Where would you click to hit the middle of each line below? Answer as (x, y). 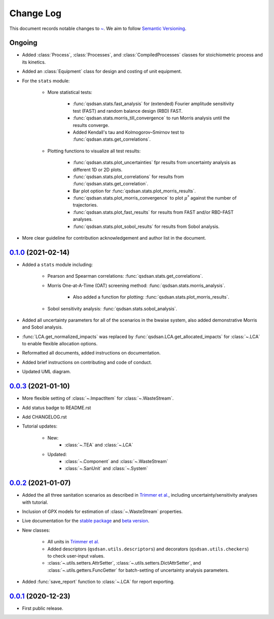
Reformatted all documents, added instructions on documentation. (91, 353)
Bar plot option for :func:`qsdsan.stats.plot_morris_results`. (134, 191)
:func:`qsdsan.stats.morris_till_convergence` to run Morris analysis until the (151, 118)
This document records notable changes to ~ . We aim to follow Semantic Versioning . (98, 28)
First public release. (43, 608)
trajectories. (85, 205)
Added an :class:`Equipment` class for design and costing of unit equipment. (102, 72)
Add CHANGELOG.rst (44, 417)
